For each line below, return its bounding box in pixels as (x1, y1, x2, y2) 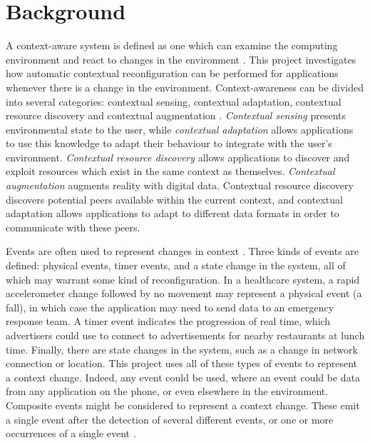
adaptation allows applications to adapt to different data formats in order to (6, 206, 339, 221)
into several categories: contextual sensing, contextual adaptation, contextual (6, 94, 341, 109)
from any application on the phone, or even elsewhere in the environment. (6, 384, 329, 399)
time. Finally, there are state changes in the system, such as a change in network (6, 341, 358, 356)
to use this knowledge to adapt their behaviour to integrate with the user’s (6, 136, 332, 151)
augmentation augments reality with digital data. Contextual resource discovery (6, 178, 354, 193)
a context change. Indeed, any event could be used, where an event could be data (6, 369, 361, 384)
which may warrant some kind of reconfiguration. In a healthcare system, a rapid (6, 271, 360, 286)
